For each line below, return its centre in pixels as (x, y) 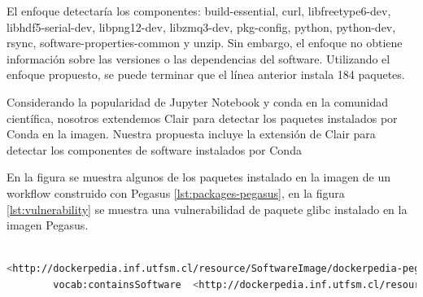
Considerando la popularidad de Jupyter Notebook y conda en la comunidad (198, 101)
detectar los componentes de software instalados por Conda (154, 149)
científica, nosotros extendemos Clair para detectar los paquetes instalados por (202, 118)
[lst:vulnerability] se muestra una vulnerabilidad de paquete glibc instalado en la (207, 209)
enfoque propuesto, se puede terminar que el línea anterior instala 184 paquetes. (206, 74)
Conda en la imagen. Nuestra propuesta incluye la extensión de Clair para (191, 134)
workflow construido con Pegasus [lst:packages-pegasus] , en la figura (176, 192)
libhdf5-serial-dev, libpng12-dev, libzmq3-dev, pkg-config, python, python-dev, (201, 26)
